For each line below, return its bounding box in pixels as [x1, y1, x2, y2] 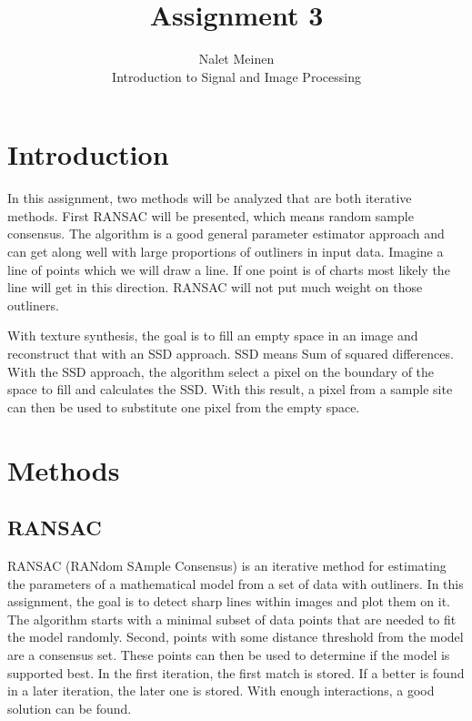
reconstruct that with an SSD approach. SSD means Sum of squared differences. [7, 344, 454, 362]
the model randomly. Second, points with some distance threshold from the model [7, 627, 464, 646]
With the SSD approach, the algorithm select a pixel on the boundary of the [7, 361, 435, 381]
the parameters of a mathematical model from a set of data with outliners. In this [7, 574, 464, 593]
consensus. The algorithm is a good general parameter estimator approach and [7, 224, 445, 243]
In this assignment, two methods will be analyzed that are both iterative [7, 188, 412, 208]
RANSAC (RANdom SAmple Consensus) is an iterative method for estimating [7, 555, 447, 574]
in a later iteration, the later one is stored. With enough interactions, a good [7, 681, 435, 700]
